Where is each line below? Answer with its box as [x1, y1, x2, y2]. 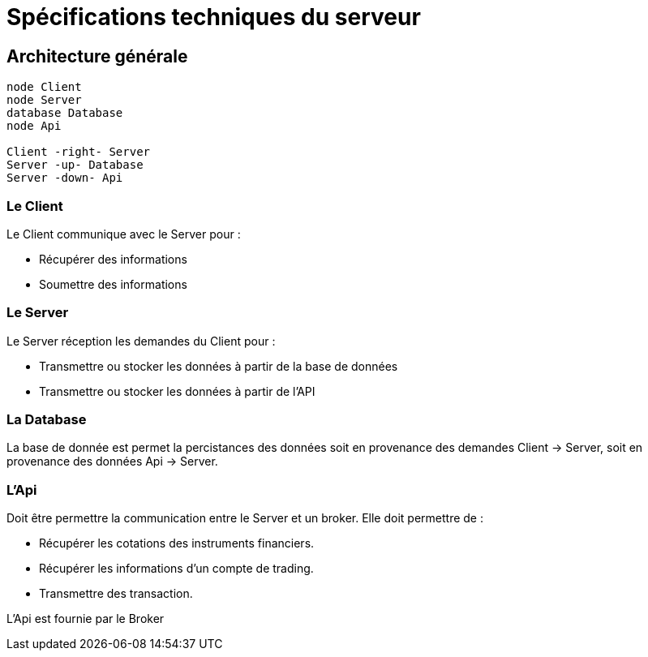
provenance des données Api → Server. [6, 454, 218, 469]
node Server [6, 93, 82, 107]
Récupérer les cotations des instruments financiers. [39, 536, 315, 551]
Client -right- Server [6, 145, 151, 159]
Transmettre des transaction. [39, 586, 193, 601]
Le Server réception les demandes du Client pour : [6, 333, 276, 348]
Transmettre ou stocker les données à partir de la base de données [39, 359, 398, 373]
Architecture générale [6, 45, 188, 67]
